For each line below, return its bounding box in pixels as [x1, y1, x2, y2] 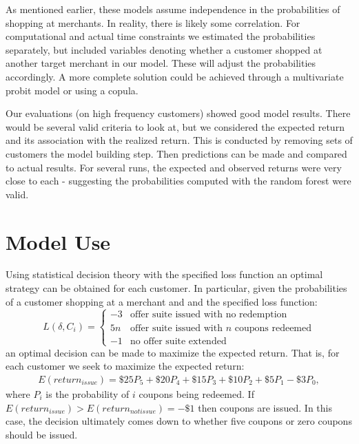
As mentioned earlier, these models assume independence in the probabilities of [6, 2, 340, 16]
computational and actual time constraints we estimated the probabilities [6, 29, 316, 43]
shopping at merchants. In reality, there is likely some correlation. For [6, 15, 300, 30]
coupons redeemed [234, 323, 312, 333]
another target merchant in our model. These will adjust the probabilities [6, 56, 316, 70]
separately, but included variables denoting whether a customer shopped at [6, 42, 322, 56]
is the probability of [45, 387, 130, 401]
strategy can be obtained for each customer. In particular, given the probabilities [6, 281, 347, 295]
